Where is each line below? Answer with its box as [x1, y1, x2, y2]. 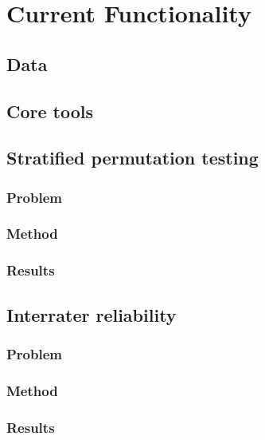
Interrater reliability [6, 302, 177, 327]
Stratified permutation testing [6, 145, 259, 170]
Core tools [6, 98, 94, 123]
